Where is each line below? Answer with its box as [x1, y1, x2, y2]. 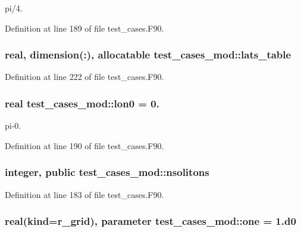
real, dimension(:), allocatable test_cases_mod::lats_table [5, 47, 291, 62]
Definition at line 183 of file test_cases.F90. [5, 188, 164, 200]
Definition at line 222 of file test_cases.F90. [5, 70, 164, 83]
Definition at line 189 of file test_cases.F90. [5, 21, 164, 34]
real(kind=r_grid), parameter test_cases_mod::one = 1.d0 [5, 214, 296, 228]
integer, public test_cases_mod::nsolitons [5, 165, 209, 180]
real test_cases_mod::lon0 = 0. [5, 95, 159, 110]
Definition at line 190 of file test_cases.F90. [5, 139, 164, 151]
